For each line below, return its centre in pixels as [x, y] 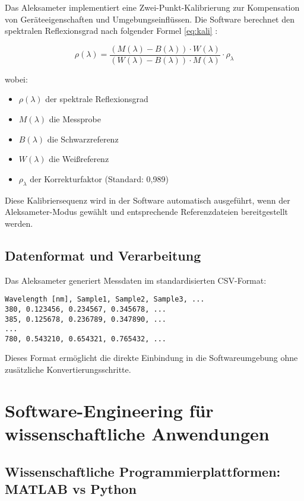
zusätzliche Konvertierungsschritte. [68, 370]
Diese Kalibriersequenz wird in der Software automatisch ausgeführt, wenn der [148, 200]
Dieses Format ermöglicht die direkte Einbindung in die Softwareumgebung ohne [151, 358]
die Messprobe [75, 119]
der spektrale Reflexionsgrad [97, 99]
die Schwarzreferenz [83, 139]
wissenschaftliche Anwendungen [137, 434]
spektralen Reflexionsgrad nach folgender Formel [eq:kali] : [111, 31]
